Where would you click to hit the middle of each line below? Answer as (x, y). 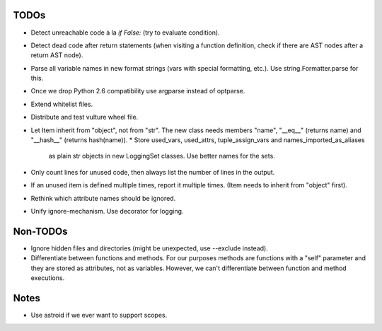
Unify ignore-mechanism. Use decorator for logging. (107, 211)
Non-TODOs (40, 231)
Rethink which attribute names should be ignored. (103, 198)
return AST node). (57, 55)
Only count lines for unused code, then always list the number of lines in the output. (153, 172)
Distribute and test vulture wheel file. (85, 117)
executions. (48, 278)
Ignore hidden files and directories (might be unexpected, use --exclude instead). (149, 248)
